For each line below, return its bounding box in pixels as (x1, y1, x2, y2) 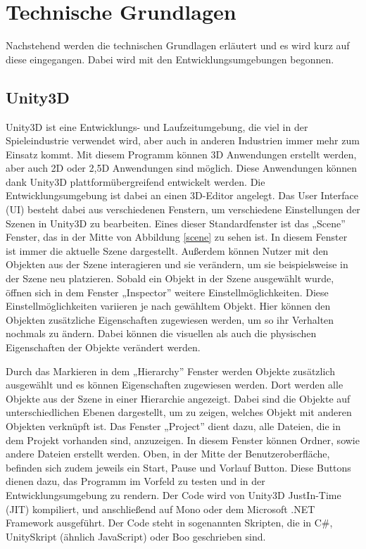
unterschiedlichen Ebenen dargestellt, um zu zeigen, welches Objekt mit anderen (6, 405, 352, 419)
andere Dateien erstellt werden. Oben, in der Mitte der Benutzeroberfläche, (6, 446, 330, 461)
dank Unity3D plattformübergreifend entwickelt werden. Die (6, 174, 265, 189)
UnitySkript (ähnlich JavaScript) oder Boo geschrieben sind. (6, 529, 266, 543)
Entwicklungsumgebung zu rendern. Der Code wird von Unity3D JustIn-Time (6, 487, 341, 502)
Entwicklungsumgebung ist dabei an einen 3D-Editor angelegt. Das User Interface (6, 188, 358, 203)
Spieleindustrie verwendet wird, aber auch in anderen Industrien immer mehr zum (6, 133, 360, 148)
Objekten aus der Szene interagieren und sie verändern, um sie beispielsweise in (6, 257, 348, 272)
